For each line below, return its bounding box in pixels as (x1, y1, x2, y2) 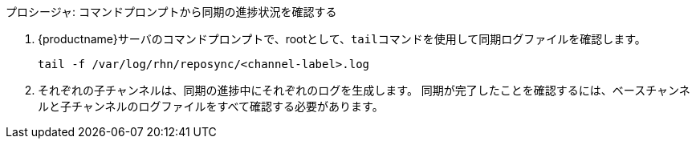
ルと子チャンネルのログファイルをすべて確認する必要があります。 (38, 99, 384, 113)
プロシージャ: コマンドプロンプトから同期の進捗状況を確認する (6, 5, 337, 18)
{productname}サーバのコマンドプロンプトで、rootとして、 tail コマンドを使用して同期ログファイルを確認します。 (38, 32, 646, 46)
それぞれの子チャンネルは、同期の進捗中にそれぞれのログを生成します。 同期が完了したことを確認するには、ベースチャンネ (38, 83, 690, 97)
